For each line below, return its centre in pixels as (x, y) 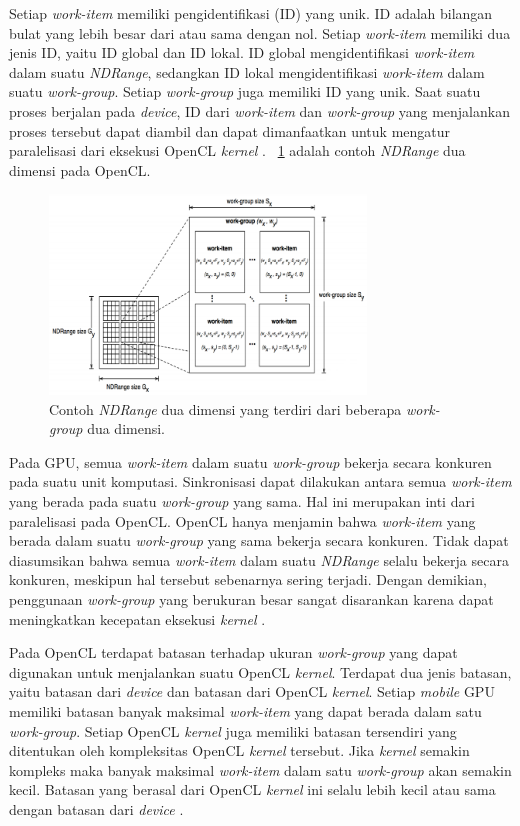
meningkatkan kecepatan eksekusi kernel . (137, 618)
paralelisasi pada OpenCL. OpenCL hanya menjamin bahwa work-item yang (242, 520)
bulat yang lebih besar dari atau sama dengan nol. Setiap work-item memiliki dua (260, 32)
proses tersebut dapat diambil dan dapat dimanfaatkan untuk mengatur (230, 130)
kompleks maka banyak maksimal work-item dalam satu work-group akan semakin (260, 769)
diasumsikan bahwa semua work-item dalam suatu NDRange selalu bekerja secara (259, 559)
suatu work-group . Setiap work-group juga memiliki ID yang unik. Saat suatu (245, 91)
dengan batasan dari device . (96, 808)
